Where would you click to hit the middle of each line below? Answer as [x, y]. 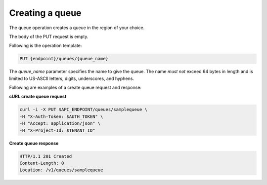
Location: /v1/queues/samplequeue [61, 170]
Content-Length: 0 [42, 163]
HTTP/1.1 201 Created [46, 156]
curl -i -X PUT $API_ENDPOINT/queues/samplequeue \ [84, 110]
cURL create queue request [38, 97]
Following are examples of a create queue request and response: [75, 88]
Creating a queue [45, 13]
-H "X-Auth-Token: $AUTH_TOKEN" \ [61, 116]
